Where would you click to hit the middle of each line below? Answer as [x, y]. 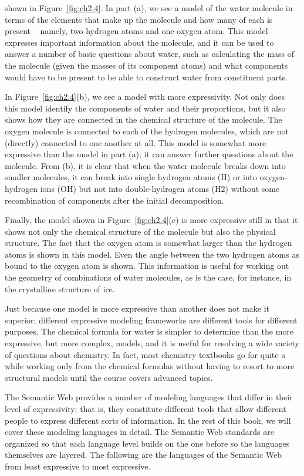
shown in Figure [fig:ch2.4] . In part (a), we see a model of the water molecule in [149, 8]
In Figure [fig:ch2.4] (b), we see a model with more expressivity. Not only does [145, 97]
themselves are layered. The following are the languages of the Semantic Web [143, 455]
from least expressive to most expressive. [78, 466]
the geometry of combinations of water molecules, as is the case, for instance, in [148, 277]
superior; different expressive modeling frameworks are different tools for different [151, 320]
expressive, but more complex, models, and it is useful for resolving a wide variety [152, 343]
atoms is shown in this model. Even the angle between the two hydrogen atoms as [152, 254]
